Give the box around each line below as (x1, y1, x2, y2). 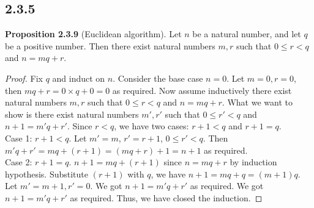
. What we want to (222, 96, 293, 109)
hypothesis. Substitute (5, 167, 88, 180)
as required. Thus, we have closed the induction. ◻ (70, 191, 263, 204)
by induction (230, 156, 277, 168)
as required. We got (190, 179, 264, 192)
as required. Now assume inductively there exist (112, 84, 292, 96)
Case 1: (5, 131, 32, 144)
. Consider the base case (113, 71, 203, 84)
